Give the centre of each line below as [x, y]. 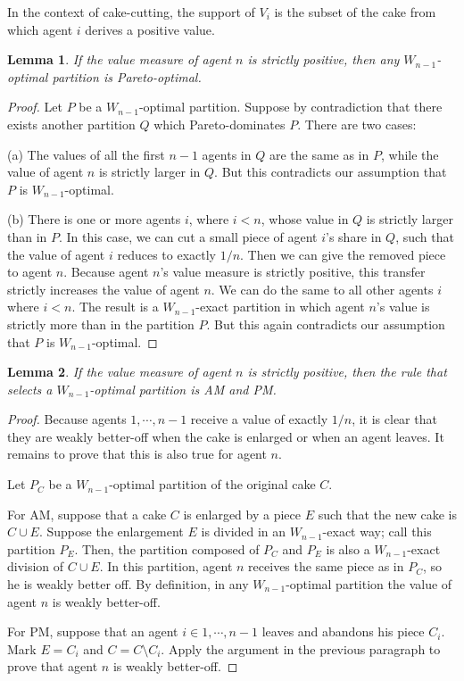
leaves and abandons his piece [343, 631]
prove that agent [53, 666]
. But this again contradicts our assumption [326, 324]
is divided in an [244, 532]
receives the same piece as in [326, 566]
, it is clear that [394, 419]
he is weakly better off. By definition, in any [128, 584]
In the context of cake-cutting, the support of [131, 12]
